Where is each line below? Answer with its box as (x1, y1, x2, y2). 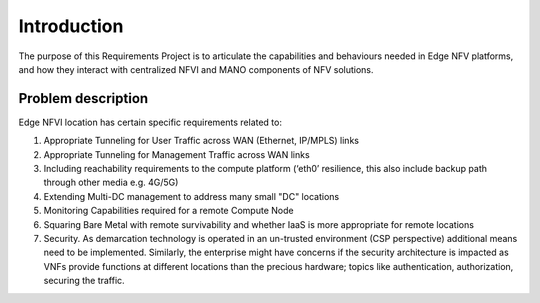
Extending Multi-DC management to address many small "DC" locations (43, 190, 340, 202)
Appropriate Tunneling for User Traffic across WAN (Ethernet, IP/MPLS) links (43, 135, 360, 147)
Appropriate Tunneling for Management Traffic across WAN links (43, 148, 310, 160)
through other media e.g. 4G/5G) (43, 176, 179, 189)
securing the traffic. (43, 275, 125, 287)
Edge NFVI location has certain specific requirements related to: (18, 116, 282, 128)
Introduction (18, 15, 124, 37)
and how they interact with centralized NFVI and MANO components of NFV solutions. (18, 63, 374, 75)
